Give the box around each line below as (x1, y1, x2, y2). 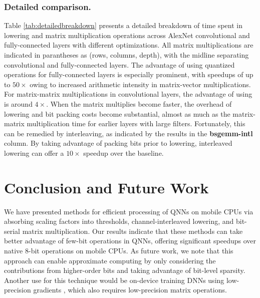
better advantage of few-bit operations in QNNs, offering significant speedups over (4, 235, 256, 246)
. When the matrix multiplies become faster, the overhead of (46, 98, 232, 109)
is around (4, 98, 33, 109)
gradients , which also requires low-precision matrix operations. (33, 284, 227, 295)
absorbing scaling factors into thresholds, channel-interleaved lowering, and (4, 216, 234, 226)
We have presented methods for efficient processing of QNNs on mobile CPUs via (4, 206, 253, 216)
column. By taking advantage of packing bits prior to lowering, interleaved (4, 138, 232, 148)
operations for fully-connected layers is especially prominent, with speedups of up (4, 69, 253, 80)
